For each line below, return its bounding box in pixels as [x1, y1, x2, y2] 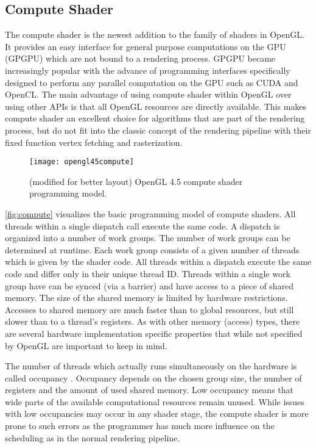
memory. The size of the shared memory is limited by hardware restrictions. [5, 291, 288, 304]
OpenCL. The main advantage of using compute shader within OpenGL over [5, 88, 292, 101]
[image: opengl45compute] [29, 157, 134, 167]
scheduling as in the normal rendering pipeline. [5, 431, 180, 444]
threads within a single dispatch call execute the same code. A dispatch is [5, 219, 280, 232]
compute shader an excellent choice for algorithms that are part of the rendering [5, 112, 305, 125]
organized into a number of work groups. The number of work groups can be [5, 231, 290, 244]
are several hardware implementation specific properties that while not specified [5, 327, 303, 339]
